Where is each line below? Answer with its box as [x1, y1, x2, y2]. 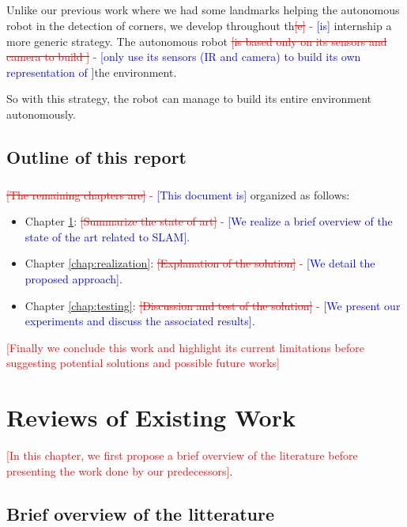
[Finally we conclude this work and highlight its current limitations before [6, 339, 364, 355]
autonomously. [6, 105, 76, 122]
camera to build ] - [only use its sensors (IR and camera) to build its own [6, 48, 361, 65]
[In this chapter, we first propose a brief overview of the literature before [6, 447, 358, 464]
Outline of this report [6, 144, 187, 169]
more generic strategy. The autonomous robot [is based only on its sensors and [6, 32, 387, 49]
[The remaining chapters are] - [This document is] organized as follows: [6, 186, 350, 203]
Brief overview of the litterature [6, 501, 274, 525]
